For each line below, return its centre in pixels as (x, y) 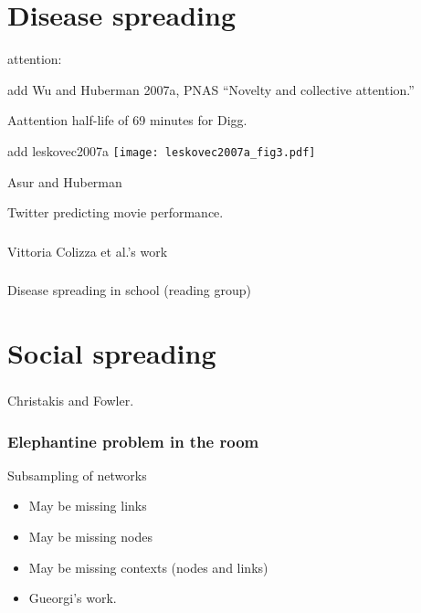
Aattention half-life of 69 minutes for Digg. (127, 120)
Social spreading (112, 352)
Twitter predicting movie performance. (116, 212)
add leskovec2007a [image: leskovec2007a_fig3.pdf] (162, 150)
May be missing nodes (90, 537)
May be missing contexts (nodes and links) (148, 567)
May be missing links (88, 506)
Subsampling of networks (77, 475)
